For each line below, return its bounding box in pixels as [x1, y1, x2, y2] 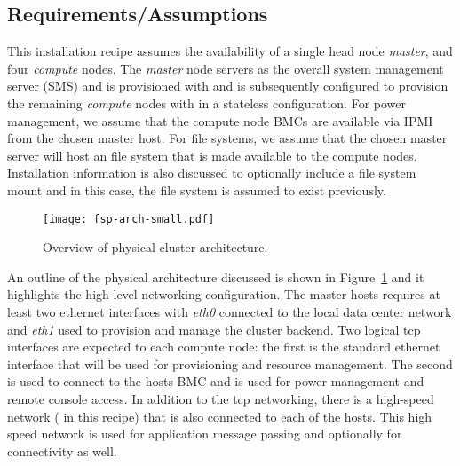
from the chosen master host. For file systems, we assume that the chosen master [7, 129, 448, 147]
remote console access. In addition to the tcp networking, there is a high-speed [7, 389, 434, 407]
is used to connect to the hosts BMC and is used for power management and [7, 372, 424, 391]
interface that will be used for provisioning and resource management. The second [7, 354, 453, 373]
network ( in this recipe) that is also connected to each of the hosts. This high [7, 407, 432, 425]
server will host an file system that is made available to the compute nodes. [7, 146, 417, 164]
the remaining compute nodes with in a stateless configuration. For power [7, 93, 406, 112]
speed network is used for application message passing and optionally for [7, 424, 402, 443]
